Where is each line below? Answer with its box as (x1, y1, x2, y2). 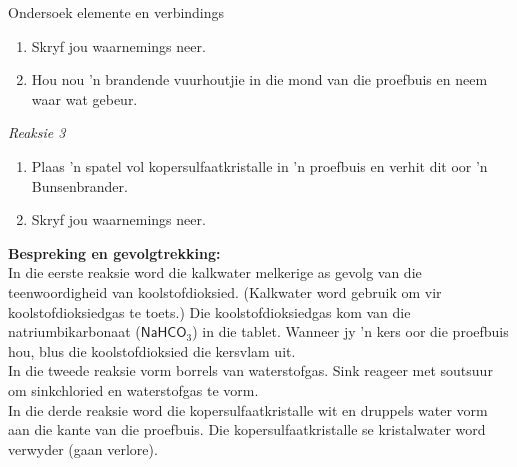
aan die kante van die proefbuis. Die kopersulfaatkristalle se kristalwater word (8, 419, 486, 440)
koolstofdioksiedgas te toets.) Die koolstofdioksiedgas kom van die (8, 301, 411, 322)
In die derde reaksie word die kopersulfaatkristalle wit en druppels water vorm (8, 399, 488, 420)
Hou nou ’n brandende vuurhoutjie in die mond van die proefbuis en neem (31, 69, 488, 90)
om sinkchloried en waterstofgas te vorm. (8, 379, 259, 400)
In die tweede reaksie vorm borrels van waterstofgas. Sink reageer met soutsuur (8, 360, 493, 381)
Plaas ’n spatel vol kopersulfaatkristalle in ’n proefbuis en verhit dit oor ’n (31, 155, 488, 176)
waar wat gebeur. (31, 88, 138, 109)
